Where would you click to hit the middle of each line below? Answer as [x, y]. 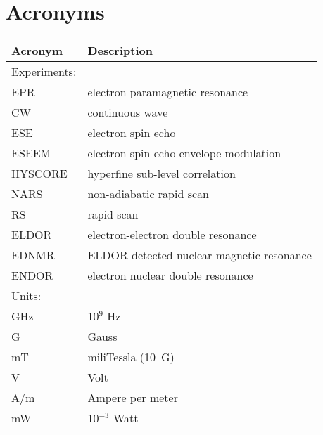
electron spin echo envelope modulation [184, 153]
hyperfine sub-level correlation [161, 174]
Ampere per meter [133, 398]
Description [120, 51]
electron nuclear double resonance [170, 275]
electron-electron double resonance [172, 235]
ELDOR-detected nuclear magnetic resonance [199, 255]
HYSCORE [39, 174]
